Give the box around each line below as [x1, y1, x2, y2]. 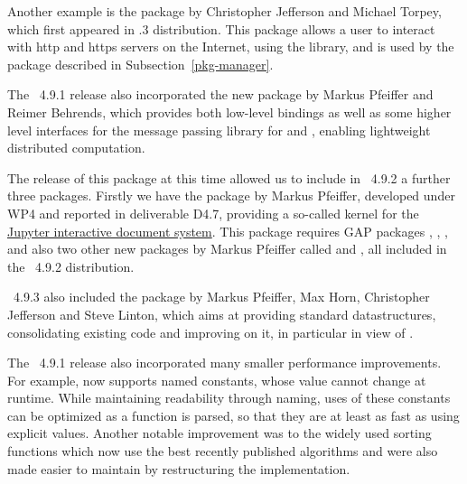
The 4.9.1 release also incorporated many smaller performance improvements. [7, 353, 442, 372]
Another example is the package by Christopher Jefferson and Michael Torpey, [7, 2, 442, 20]
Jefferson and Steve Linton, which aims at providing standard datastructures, [7, 304, 436, 323]
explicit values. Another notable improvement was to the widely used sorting [7, 423, 432, 442]
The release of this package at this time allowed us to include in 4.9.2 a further [7, 168, 451, 187]
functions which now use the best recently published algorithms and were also [7, 442, 438, 461]
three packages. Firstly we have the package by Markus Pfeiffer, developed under [7, 186, 455, 205]
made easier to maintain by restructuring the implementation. [7, 459, 350, 478]
